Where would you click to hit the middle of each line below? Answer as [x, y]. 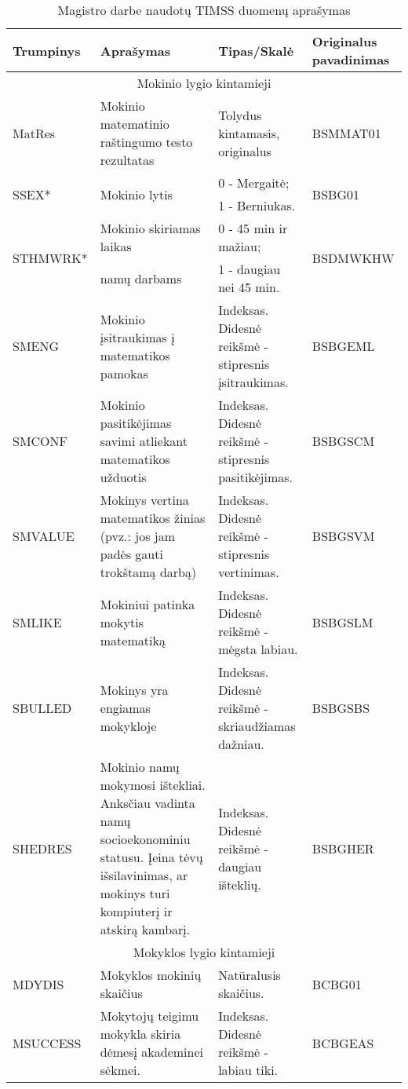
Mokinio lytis [136, 194]
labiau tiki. [248, 1070]
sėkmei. [120, 1070]
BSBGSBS [341, 708]
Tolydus [240, 115]
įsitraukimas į [137, 337]
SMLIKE [37, 622]
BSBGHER [343, 848]
